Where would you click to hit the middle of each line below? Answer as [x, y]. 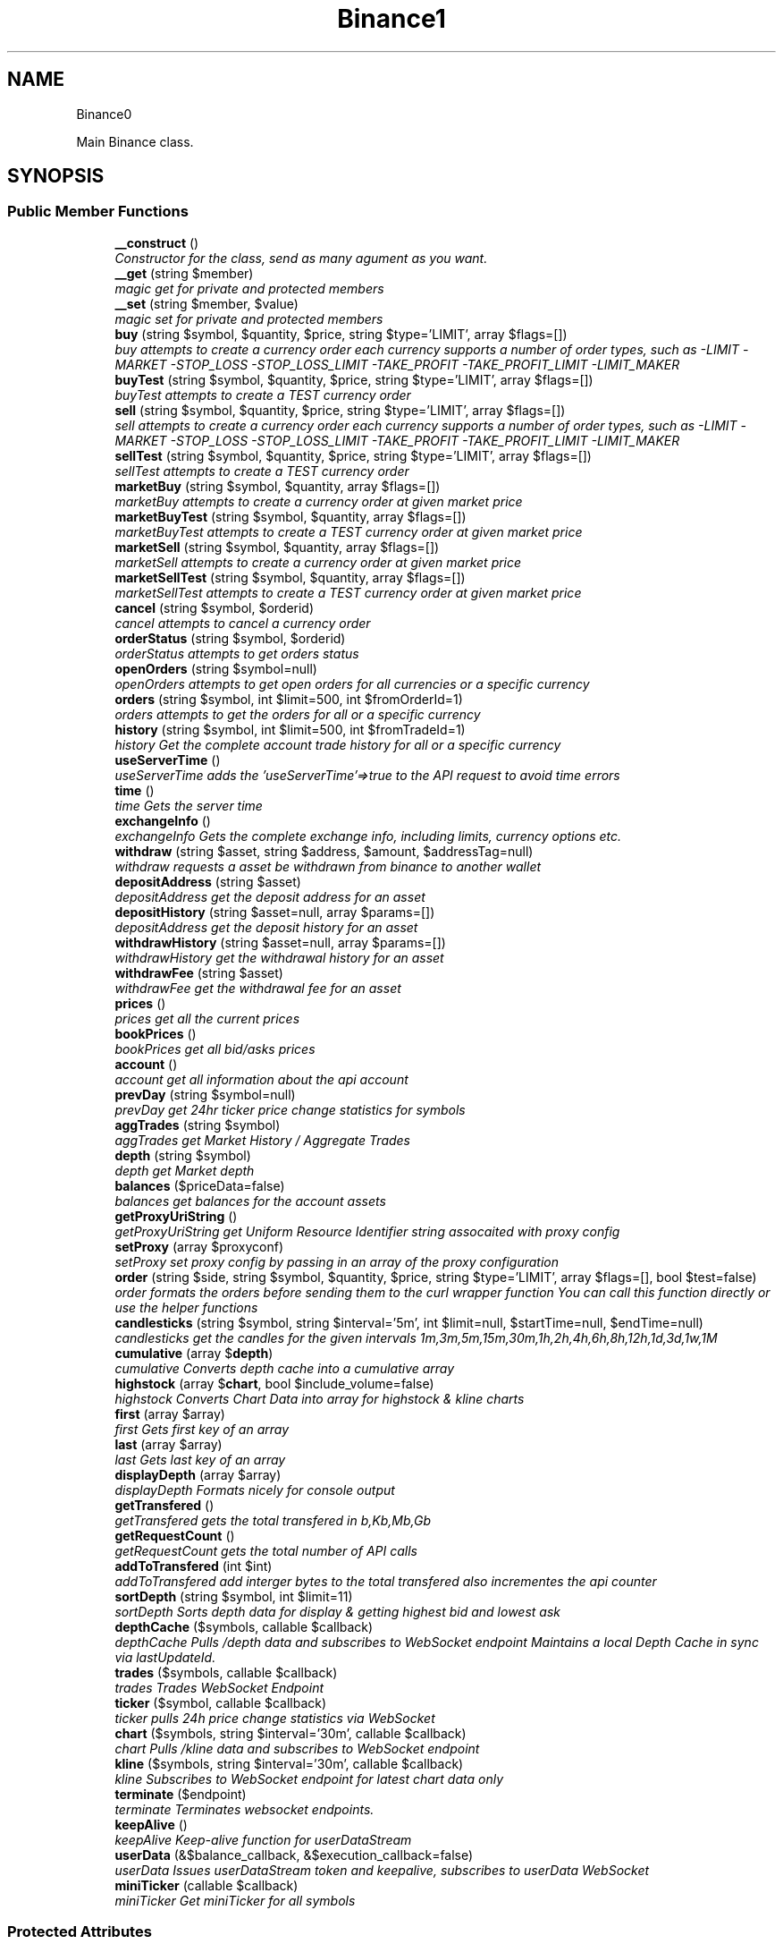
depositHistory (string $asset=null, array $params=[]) [275, 912]
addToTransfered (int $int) [194, 1566]
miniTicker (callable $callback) [206, 1885]
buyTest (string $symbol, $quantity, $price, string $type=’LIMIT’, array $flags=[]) [354, 379]
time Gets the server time [189, 805]
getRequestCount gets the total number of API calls [266, 1550]
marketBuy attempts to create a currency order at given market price [319, 501]
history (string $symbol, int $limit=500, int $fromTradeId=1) [290, 729]
